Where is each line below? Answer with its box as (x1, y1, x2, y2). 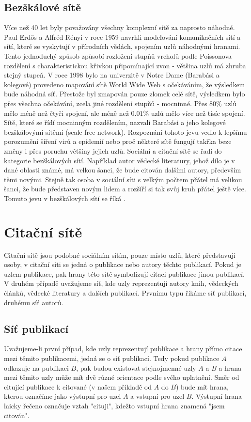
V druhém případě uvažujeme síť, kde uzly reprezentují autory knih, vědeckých (4, 278, 238, 288)
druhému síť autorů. (4, 297, 63, 307)
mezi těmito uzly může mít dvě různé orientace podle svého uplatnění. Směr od (4, 372, 239, 382)
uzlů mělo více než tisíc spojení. (151, 108, 245, 118)
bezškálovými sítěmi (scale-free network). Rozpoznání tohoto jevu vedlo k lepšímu (4, 126, 247, 137)
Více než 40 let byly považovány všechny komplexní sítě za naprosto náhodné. (4, 22, 235, 32)
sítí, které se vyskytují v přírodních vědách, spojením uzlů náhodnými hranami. (4, 41, 240, 51)
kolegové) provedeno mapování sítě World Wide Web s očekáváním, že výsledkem (4, 79, 245, 89)
